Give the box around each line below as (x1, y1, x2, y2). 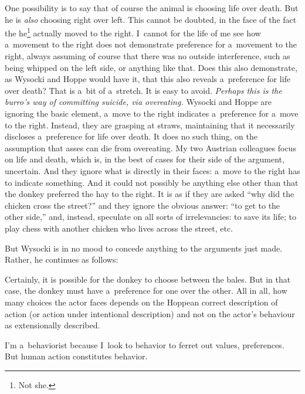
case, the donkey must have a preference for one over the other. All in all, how (5, 284, 287, 297)
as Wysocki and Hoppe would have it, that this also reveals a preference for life (5, 73, 291, 85)
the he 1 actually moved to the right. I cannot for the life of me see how (5, 25, 261, 39)
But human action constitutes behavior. (5, 350, 148, 362)
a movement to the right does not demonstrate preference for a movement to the (5, 38, 297, 50)
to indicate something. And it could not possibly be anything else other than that (5, 176, 299, 188)
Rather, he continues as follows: (5, 253, 118, 266)
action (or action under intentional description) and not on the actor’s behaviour (5, 307, 295, 320)
